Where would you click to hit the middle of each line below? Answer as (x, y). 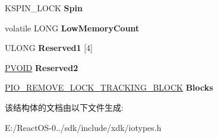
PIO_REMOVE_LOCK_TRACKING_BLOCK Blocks (109, 87)
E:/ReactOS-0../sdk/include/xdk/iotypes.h (83, 127)
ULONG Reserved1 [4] (49, 48)
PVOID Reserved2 (42, 67)
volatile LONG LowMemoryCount (72, 28)
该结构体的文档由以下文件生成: (64, 107)
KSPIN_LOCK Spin (44, 8)
